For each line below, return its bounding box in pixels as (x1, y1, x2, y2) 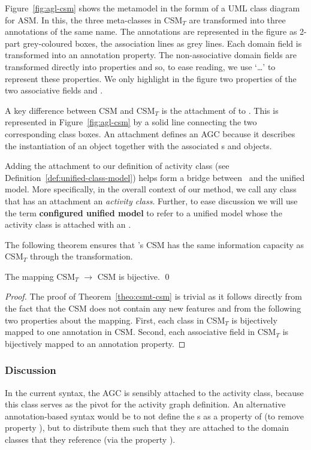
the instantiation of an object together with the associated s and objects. (5, 139, 272, 152)
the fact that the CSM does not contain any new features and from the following (5, 302, 301, 315)
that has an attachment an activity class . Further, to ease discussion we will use (5, 194, 298, 207)
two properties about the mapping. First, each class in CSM (5, 313, 225, 326)
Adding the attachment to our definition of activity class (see (5, 159, 230, 172)
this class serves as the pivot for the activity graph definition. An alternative (5, 398, 286, 410)
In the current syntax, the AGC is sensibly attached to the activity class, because (5, 386, 304, 398)
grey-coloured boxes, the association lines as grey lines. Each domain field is (23, 37, 302, 49)
